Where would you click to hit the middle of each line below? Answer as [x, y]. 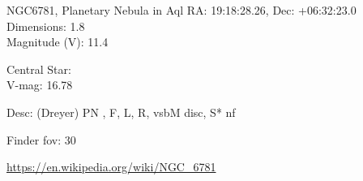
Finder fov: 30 [41, 139]
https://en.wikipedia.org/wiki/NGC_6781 [111, 167]
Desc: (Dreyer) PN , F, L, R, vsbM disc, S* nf [121, 112]
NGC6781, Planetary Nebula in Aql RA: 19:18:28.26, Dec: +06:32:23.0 [181, 10]
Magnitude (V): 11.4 [58, 42]
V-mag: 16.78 [40, 85]
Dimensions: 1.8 [46, 26]
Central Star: [39, 69]
